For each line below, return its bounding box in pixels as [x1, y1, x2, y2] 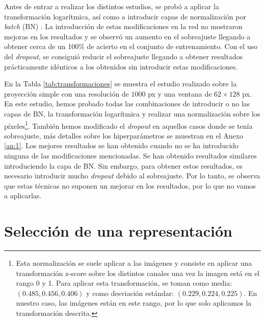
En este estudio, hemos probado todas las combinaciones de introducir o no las [4, 98, 250, 109]
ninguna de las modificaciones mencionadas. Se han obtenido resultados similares [4, 150, 257, 161]
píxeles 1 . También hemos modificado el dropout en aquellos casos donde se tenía [4, 119, 253, 131]
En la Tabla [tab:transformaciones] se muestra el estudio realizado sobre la [4, 78, 237, 89]
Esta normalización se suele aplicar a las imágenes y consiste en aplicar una [16, 258, 252, 268]
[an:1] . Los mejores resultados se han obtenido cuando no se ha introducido [4, 140, 239, 151]
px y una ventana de [148, 88, 212, 99]
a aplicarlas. [4, 190, 42, 201]
